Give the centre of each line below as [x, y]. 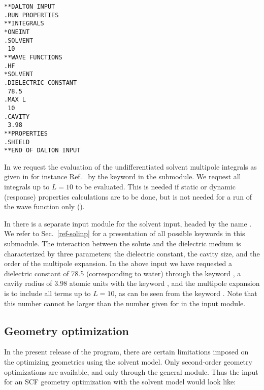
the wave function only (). [44, 206]
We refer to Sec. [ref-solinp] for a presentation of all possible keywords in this [125, 233]
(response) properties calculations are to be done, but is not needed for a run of [128, 196]
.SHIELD [17, 142]
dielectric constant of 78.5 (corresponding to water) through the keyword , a [123, 273]
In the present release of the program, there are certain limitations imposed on [126, 352]
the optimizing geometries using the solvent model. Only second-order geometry [128, 361]
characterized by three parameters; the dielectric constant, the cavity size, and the [132, 253]
